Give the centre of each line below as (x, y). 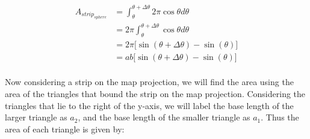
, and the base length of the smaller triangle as (164, 117)
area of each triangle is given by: (65, 129)
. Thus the (280, 117)
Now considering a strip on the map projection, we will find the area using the (149, 82)
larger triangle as (36, 117)
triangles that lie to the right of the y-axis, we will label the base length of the (149, 105)
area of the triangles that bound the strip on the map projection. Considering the (155, 93)
